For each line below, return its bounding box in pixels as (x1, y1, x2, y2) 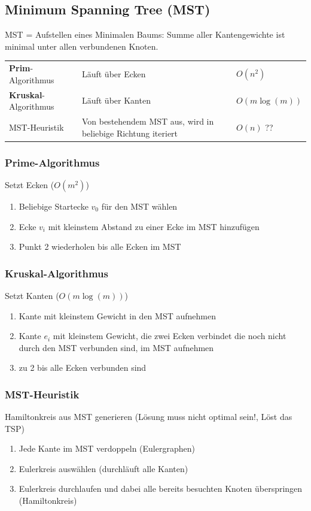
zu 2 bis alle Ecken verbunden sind (19, 361, 147, 374)
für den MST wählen (101, 199, 178, 212)
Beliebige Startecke (19, 199, 89, 212)
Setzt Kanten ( (5, 289, 59, 301)
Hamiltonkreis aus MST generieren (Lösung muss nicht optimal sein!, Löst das (5, 410, 292, 423)
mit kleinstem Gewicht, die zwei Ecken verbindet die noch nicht (53, 329, 286, 342)
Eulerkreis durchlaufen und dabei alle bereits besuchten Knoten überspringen (19, 482, 303, 495)
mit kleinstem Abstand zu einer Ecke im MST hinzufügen (48, 220, 260, 232)
